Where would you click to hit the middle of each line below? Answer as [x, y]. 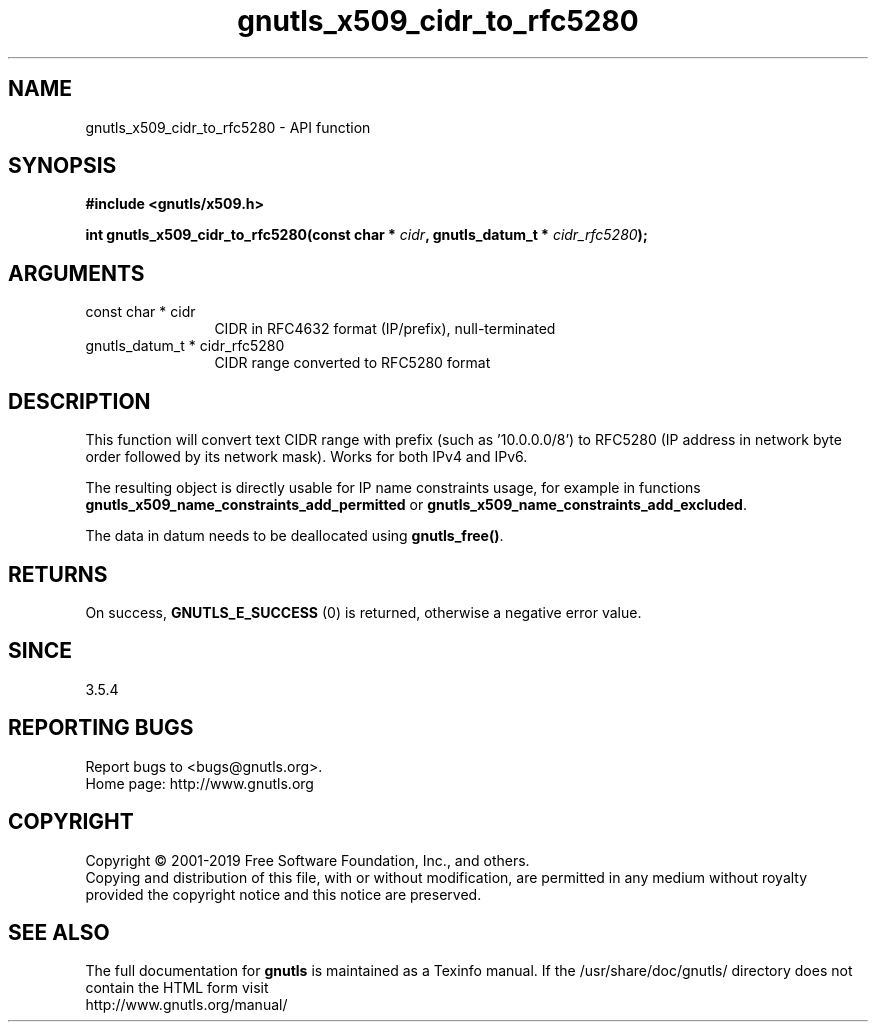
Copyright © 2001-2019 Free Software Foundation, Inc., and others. [307, 860]
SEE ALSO [59, 932]
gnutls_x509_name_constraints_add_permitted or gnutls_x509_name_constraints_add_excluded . [416, 505]
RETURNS [58, 574]
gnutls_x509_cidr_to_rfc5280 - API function [228, 127]
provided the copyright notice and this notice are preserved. [283, 894]
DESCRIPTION [79, 401]
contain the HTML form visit [177, 988]
